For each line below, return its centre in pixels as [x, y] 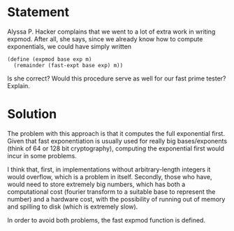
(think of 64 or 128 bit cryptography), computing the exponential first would [116, 148]
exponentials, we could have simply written [69, 46]
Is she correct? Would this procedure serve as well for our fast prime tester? [117, 78]
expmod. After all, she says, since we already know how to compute [105, 38]
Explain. [19, 85]
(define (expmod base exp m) [50, 59]
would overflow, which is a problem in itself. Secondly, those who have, [110, 176]
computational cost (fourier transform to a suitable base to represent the [111, 191]
